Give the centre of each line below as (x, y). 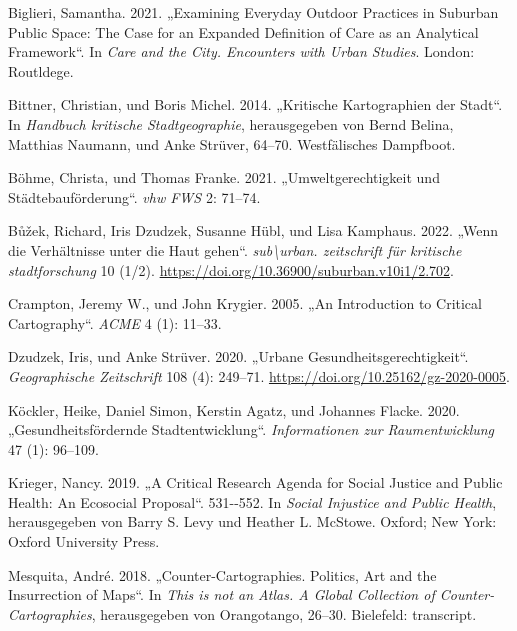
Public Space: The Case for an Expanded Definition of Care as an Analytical (243, 31)
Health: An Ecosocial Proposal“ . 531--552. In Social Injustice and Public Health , (252, 501)
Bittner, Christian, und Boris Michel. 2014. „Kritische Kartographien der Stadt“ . (255, 104)
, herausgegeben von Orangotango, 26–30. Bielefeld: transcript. (284, 613)
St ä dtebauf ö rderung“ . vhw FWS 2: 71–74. (134, 196)
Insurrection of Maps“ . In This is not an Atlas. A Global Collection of (221, 594)
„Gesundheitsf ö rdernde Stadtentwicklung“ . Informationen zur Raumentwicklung (251, 429)
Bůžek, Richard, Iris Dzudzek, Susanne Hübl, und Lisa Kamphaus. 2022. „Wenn (253, 230)
